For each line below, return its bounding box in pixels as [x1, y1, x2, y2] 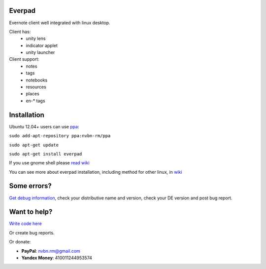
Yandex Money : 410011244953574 [21, 255, 92, 261]
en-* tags [26, 98, 45, 104]
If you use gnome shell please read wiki [9, 160, 90, 166]
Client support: [9, 56, 39, 62]
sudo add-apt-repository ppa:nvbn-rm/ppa [9, 133, 111, 139]
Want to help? [9, 208, 53, 216]
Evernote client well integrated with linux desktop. [9, 20, 110, 26]
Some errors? [9, 182, 52, 190]
